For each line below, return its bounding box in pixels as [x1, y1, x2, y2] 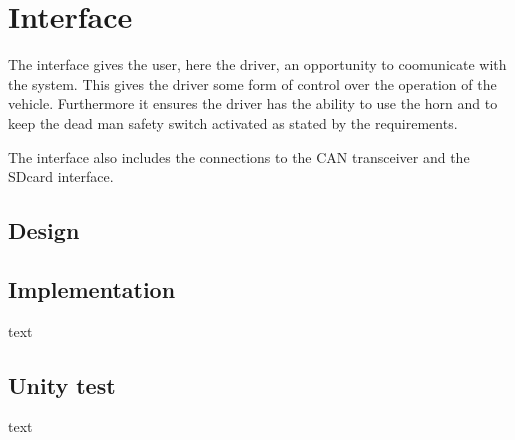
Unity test [8, 369, 116, 400]
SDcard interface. [8, 166, 114, 187]
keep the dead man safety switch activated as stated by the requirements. [8, 112, 458, 133]
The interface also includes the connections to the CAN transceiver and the [8, 146, 470, 167]
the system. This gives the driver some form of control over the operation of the [8, 73, 497, 94]
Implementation [8, 273, 176, 304]
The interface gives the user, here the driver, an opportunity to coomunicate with [8, 54, 507, 75]
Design [8, 215, 80, 246]
